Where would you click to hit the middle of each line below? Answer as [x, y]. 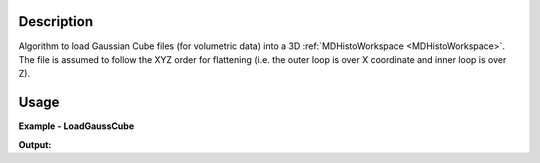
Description [56, 21]
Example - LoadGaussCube [76, 126]
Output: [35, 144]
